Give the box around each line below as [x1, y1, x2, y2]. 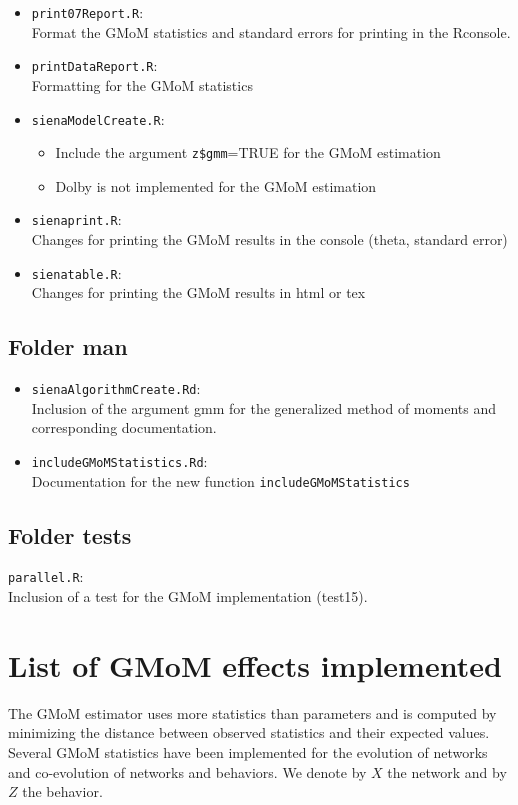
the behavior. [22, 781, 103, 802]
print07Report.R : [31, 2, 144, 22]
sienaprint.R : [31, 209, 122, 230]
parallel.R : [8, 566, 84, 587]
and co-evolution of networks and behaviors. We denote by [8, 761, 367, 782]
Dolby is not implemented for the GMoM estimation [55, 175, 377, 196]
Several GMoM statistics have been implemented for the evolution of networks [8, 742, 488, 763]
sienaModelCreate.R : [31, 108, 165, 129]
